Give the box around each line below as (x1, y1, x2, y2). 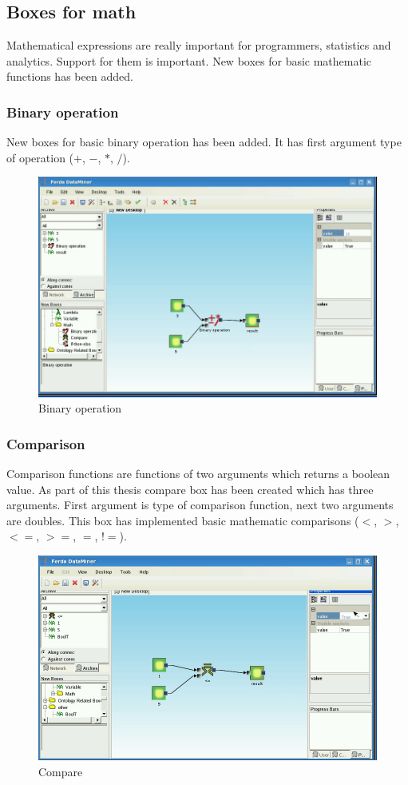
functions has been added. (6, 68, 133, 85)
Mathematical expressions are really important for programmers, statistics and (6, 37, 391, 54)
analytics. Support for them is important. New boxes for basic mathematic (6, 52, 372, 69)
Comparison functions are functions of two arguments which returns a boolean (6, 465, 390, 482)
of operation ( (6, 149, 74, 165)
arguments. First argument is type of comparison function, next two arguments (6, 496, 394, 513)
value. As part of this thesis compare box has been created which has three (6, 480, 374, 497)
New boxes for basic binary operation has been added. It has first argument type (6, 133, 402, 150)
